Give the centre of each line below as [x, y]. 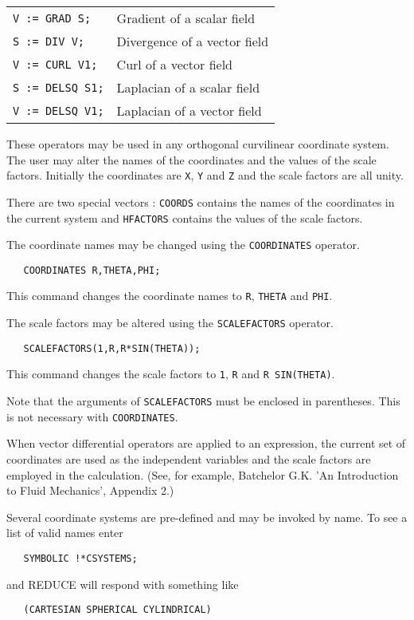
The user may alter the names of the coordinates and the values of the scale [191, 159]
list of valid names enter [65, 533]
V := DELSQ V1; [59, 111]
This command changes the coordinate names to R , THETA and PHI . [170, 296]
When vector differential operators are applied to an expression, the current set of [206, 443]
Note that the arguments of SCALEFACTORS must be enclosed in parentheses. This [203, 401]
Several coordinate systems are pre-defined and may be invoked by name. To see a [207, 517]
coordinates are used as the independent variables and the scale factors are [189, 459]
